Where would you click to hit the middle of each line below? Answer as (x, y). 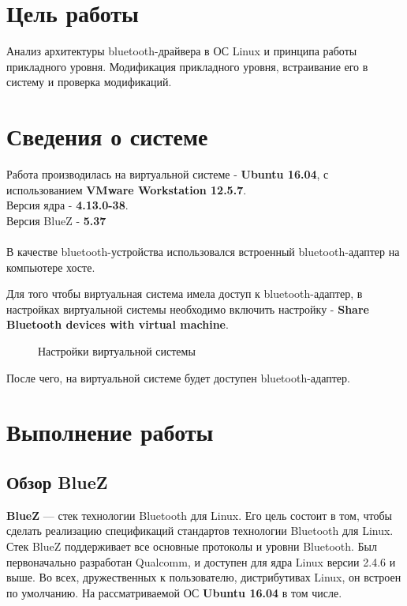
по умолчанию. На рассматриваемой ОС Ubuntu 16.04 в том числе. (174, 592)
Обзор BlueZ (57, 482)
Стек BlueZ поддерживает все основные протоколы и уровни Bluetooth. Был (192, 546)
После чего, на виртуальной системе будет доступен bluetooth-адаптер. (178, 377)
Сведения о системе (107, 136)
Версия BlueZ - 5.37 (56, 220)
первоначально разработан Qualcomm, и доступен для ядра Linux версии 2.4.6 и (201, 561)
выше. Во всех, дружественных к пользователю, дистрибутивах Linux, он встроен (204, 577)
